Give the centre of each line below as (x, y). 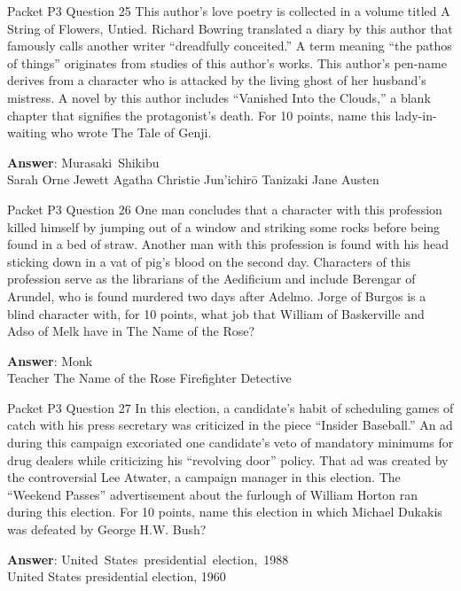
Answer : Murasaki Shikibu (83, 162)
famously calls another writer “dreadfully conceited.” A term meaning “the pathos (230, 46)
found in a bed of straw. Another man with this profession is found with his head (228, 244)
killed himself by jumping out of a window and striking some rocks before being (224, 226)
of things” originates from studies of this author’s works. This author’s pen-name (227, 62)
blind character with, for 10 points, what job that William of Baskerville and (216, 313)
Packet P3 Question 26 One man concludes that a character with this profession (225, 209)
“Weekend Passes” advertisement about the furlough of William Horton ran (213, 494)
